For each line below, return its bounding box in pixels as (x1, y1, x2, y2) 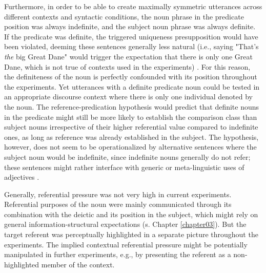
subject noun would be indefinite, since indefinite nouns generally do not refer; (4, 151, 251, 162)
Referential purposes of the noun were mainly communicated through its (4, 199, 232, 209)
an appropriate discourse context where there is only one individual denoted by (4, 91, 253, 102)
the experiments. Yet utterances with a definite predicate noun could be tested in (4, 81, 260, 92)
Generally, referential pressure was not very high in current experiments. (4, 188, 232, 199)
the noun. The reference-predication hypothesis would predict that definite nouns (4, 101, 259, 112)
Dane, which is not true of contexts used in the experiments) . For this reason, (4, 61, 251, 72)
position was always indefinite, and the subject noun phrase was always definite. (4, 21, 256, 32)
